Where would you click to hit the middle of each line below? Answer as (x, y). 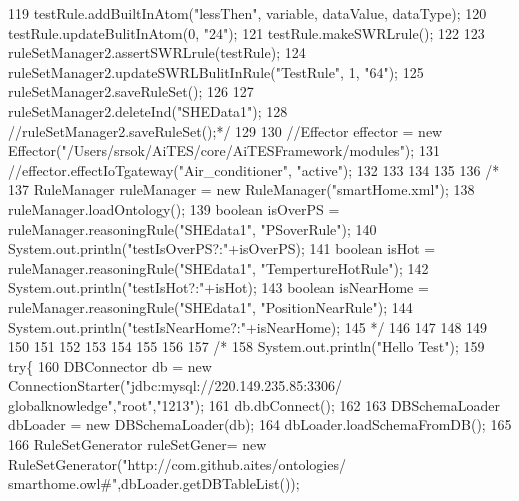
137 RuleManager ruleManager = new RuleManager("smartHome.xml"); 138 (241, 189)
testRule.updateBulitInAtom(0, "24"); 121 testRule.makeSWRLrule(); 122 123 (246, 32)
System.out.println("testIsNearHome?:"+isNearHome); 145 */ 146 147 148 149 (248, 326)
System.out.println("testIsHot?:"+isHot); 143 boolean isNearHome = (218, 287)
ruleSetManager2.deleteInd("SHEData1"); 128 (148, 110)
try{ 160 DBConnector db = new (110, 365)
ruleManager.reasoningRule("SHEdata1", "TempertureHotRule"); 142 (218, 267)
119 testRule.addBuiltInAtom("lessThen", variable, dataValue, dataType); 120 (247, 13)
